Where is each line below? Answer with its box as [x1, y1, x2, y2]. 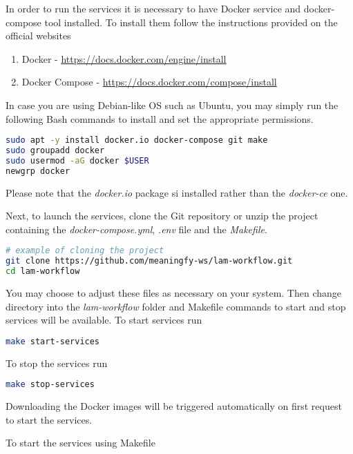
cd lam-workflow [6, 266, 80, 277]
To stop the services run [6, 355, 108, 370]
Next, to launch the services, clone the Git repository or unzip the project [6, 208, 318, 223]
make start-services [6, 336, 100, 346]
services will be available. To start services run [6, 313, 202, 327]
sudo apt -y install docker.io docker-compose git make [6, 135, 268, 146]
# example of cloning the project [6, 246, 164, 256]
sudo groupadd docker [6, 146, 105, 156]
